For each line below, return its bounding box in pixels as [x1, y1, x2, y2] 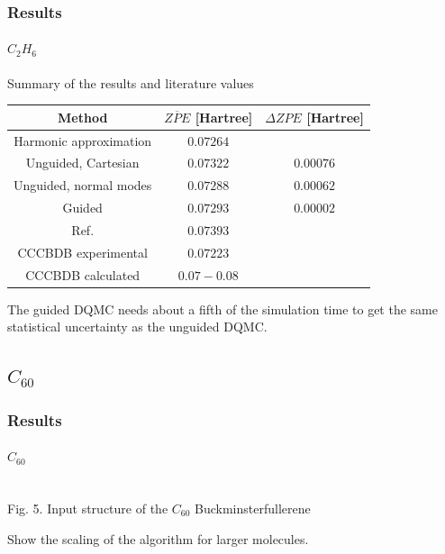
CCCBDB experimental [17, 242, 148, 261]
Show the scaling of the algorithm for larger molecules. [7, 529, 309, 548]
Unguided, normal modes [14, 176, 152, 195]
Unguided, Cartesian [25, 153, 140, 172]
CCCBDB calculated [25, 265, 141, 284]
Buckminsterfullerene [195, 498, 311, 517]
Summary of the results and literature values [7, 73, 254, 92]
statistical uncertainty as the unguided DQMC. [7, 317, 268, 336]
